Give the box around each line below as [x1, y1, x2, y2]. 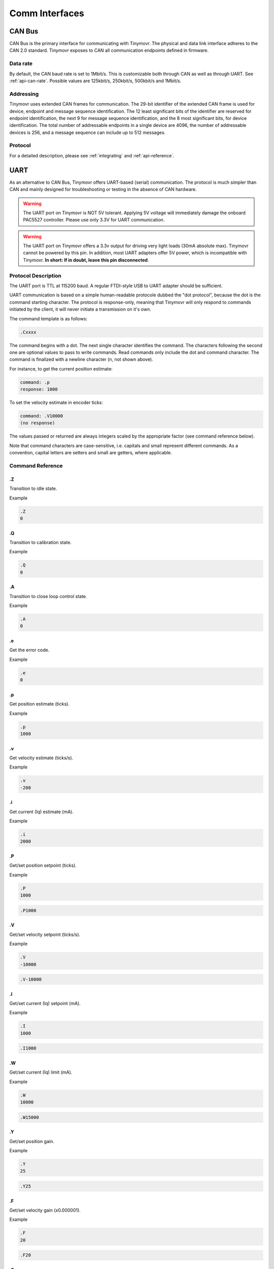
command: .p [20, 379, 50, 385]
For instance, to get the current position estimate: [9, 365, 113, 372]
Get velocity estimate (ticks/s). [9, 754, 74, 761]
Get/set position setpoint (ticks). [9, 862, 77, 869]
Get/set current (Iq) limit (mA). [9, 1069, 73, 1076]
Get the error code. [9, 647, 50, 653]
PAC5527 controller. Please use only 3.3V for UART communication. [23, 217, 165, 223]
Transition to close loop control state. [9, 593, 87, 599]
